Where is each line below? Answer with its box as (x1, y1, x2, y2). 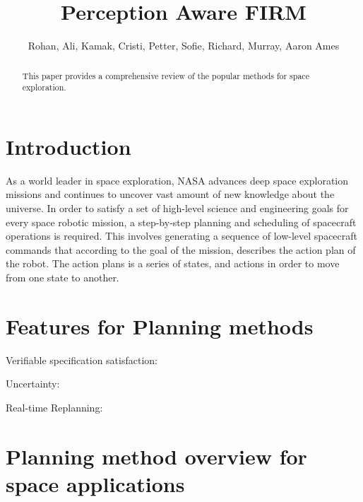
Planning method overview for (6, 441, 307, 470)
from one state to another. (6, 269, 119, 284)
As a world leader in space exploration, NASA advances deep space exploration (6, 173, 348, 187)
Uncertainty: (6, 376, 60, 391)
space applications (6, 469, 185, 498)
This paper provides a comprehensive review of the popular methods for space (22, 69, 309, 81)
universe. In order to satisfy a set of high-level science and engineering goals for (6, 200, 349, 215)
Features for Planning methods (6, 311, 314, 340)
